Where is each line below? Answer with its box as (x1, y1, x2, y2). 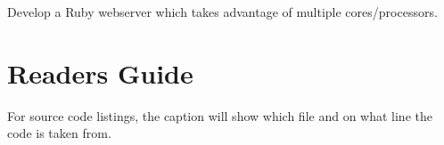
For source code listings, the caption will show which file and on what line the (7, 106, 432, 125)
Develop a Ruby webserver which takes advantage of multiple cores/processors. (7, 3, 438, 20)
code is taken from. (7, 124, 111, 142)
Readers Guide (7, 54, 193, 91)
